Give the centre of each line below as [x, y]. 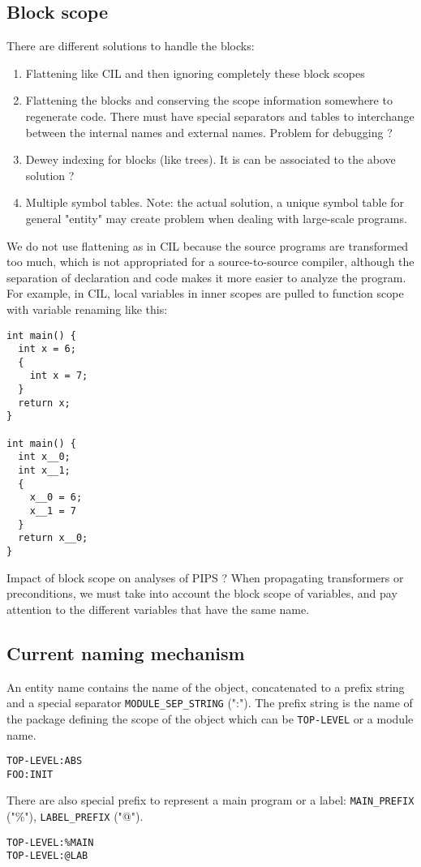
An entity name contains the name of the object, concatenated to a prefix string [206, 687]
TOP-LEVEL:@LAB [47, 856]
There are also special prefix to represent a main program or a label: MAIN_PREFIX [210, 800]
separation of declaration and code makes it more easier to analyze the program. [206, 277]
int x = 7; [59, 376]
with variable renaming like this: [87, 309]
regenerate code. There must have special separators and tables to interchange [220, 116]
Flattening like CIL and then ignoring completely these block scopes [195, 73]
